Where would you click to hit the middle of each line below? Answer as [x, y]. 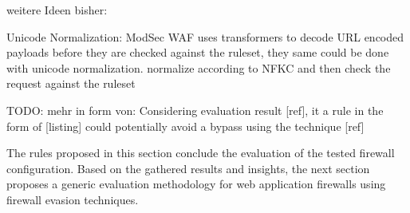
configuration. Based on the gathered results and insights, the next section [188, 168]
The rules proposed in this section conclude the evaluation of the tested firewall [201, 153]
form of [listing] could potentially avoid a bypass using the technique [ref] [185, 126]
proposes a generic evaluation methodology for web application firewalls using [196, 184]
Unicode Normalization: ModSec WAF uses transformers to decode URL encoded [205, 36]
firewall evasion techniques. [73, 199]
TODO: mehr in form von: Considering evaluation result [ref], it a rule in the [195, 110]
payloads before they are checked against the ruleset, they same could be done [198, 52]
